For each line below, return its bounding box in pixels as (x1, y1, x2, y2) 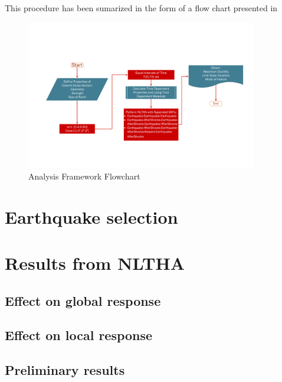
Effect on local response (5, 326, 153, 344)
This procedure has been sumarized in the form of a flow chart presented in (5, 2, 278, 14)
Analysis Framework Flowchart (28, 169, 140, 182)
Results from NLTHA (5, 251, 185, 275)
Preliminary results (5, 361, 125, 379)
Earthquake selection (5, 204, 178, 228)
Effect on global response (5, 291, 161, 309)
